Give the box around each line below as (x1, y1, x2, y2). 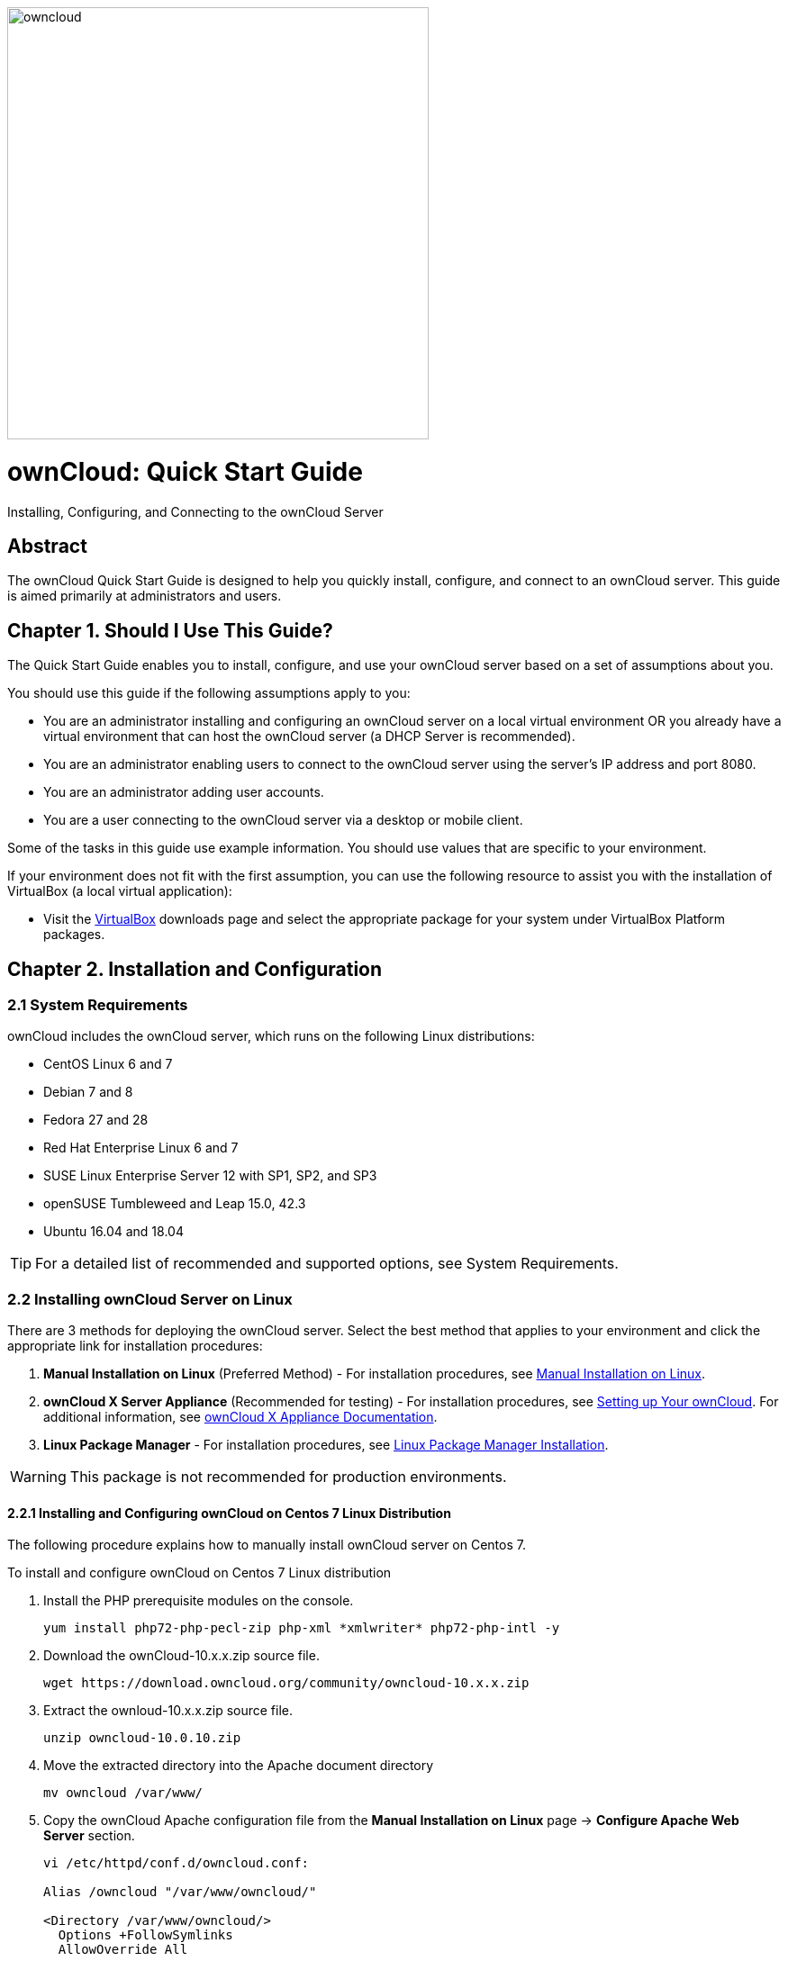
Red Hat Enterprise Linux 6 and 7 (43, 1140, 239, 1156)
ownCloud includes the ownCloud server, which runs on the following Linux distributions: (7, 1028, 535, 1044)
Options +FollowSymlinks (58, 1928, 233, 1943)
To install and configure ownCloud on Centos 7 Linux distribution (7, 1565, 392, 1581)
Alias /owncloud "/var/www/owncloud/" (43, 1884, 317, 1900)
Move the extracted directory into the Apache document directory (43, 1758, 434, 1774)
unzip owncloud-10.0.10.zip (43, 1731, 241, 1746)
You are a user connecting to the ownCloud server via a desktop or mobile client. (43, 812, 523, 828)
